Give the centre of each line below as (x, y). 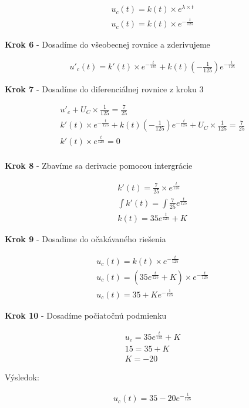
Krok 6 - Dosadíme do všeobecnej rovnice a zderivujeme (107, 44)
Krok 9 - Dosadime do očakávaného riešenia (85, 239)
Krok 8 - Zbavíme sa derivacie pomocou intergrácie (99, 165)
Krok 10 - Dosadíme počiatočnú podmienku (86, 315)
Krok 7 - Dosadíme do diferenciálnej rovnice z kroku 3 (104, 88)
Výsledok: (22, 377)
